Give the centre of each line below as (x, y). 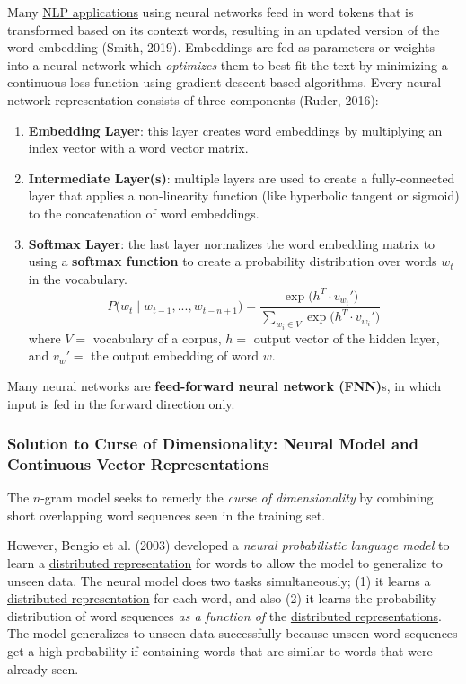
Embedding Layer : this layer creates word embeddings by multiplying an (235, 130)
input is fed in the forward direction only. (121, 403)
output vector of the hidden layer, (347, 338)
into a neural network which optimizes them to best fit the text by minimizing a (228, 64)
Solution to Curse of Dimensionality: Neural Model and (213, 444)
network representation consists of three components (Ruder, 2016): (193, 99)
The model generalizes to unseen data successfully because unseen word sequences (233, 633)
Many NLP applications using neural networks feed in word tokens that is (211, 12)
